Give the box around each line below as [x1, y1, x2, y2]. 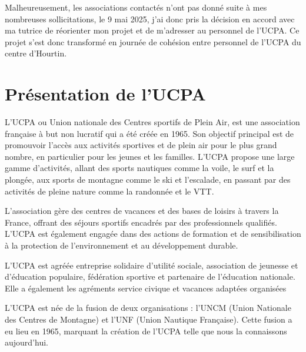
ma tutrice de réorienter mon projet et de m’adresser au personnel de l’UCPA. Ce [5, 24, 300, 36]
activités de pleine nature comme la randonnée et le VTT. [5, 185, 214, 197]
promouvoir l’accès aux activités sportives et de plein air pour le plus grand [5, 139, 277, 151]
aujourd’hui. [5, 336, 48, 348]
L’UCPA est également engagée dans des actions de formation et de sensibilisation [5, 227, 301, 240]
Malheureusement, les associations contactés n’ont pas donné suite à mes [5, 1, 267, 13]
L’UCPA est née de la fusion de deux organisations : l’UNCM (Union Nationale [5, 301, 291, 314]
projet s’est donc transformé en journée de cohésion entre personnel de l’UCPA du [5, 35, 301, 48]
